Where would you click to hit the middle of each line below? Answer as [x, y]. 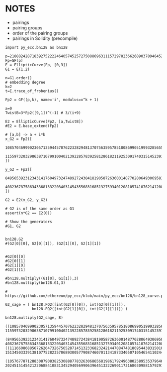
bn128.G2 [14, 239]
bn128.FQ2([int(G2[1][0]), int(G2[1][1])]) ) [80, 309]
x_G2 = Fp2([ [19, 139]
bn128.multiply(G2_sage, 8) [34, 317]
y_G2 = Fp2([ [19, 169]
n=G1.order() [19, 78]
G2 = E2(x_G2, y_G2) [27, 200]
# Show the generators [29, 222]
